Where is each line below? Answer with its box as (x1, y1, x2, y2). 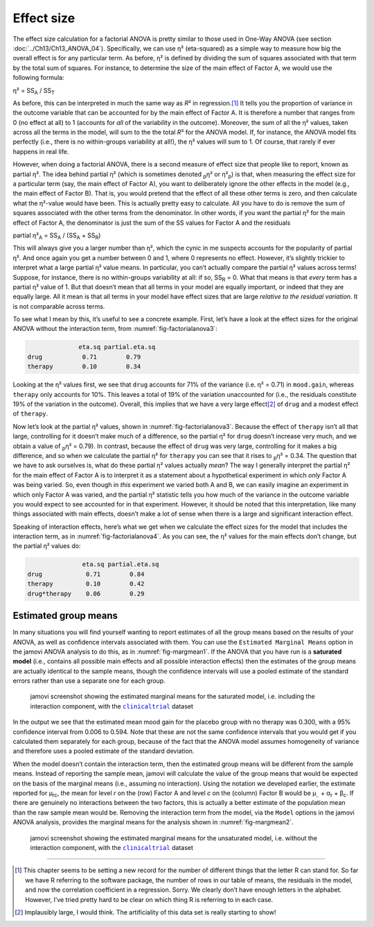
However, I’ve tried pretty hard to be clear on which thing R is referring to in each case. (25, 895, 274, 903)
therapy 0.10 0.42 (27, 580, 145, 588)
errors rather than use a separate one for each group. (12, 677, 166, 685)
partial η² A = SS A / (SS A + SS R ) (12, 231, 101, 241)
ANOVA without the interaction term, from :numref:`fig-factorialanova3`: (12, 325, 217, 333)
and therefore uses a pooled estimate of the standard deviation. (12, 747, 195, 756)
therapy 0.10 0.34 (27, 363, 141, 371)
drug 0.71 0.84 (27, 570, 145, 578)
